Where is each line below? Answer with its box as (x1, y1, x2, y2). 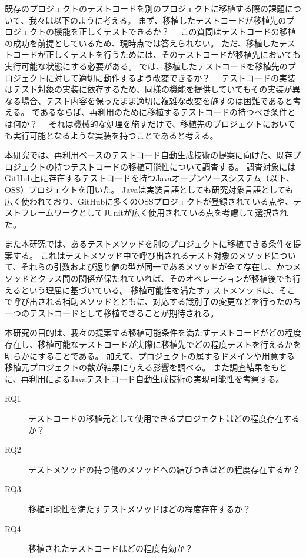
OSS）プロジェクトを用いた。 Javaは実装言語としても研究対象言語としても (5, 183, 294, 195)
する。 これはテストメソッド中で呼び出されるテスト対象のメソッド (12, 249, 271, 261)
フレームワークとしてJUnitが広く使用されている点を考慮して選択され (21, 206, 288, 219)
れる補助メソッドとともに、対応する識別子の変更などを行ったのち (45, 295, 301, 308)
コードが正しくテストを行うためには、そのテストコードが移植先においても (12, 48, 301, 61)
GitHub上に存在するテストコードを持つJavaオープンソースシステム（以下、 (5, 172, 294, 184)
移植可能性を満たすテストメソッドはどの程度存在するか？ (28, 502, 251, 514)
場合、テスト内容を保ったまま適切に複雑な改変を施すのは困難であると (21, 94, 293, 106)
